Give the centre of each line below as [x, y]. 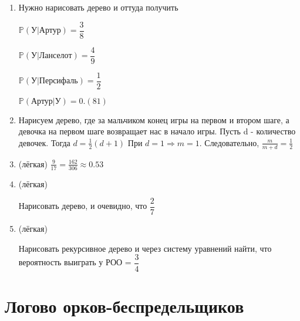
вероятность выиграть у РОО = [75, 262]
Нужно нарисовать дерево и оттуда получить [98, 7]
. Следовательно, [229, 142]
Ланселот [55, 56]
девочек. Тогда [44, 142]
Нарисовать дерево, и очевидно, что [83, 206]
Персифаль [58, 81]
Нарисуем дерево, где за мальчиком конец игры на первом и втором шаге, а [154, 119]
